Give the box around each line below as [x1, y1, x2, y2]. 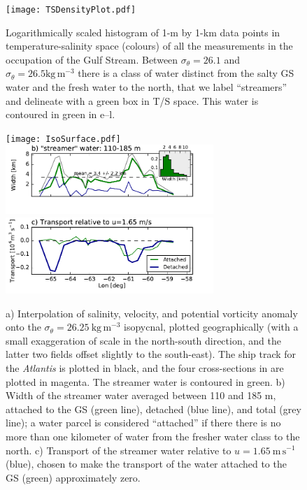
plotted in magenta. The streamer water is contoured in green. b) [6, 374, 285, 389]
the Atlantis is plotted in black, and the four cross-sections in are [6, 360, 284, 375]
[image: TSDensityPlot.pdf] [6, 5, 136, 15]
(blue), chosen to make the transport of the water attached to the [6, 456, 287, 471]
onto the [6, 319, 41, 334]
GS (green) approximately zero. [6, 470, 141, 484]
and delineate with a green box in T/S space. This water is [6, 93, 259, 108]
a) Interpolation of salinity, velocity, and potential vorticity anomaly [6, 305, 298, 320]
